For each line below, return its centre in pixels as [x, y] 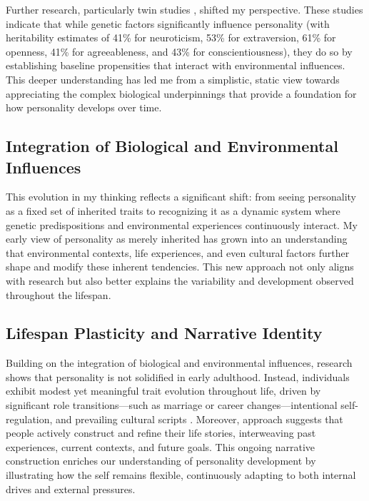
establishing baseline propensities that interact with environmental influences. [176, 65]
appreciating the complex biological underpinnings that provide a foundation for [181, 93]
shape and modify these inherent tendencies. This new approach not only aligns [180, 267]
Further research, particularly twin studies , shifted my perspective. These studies [184, 9]
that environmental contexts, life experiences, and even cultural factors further [178, 252]
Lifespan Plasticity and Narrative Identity [164, 333]
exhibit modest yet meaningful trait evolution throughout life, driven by [163, 391]
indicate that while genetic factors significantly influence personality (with [168, 23]
